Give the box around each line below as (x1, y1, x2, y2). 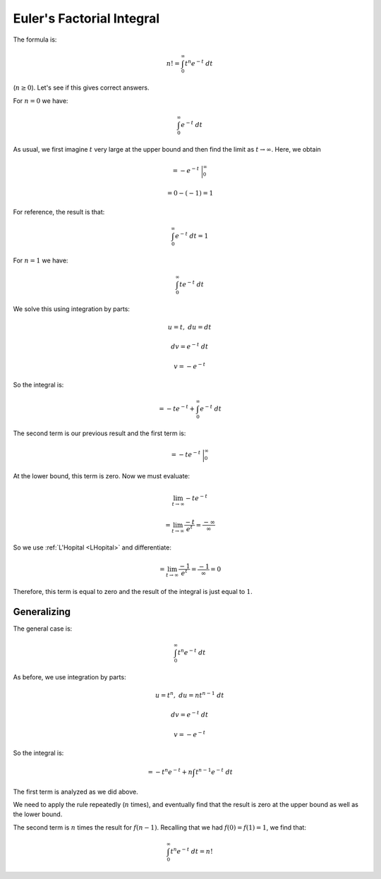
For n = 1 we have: (13, 256, 68, 265)
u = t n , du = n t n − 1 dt (155, 690, 224, 699)
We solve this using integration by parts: (13, 304, 131, 313)
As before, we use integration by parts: (13, 672, 126, 681)
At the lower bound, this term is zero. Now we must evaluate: (13, 472, 190, 480)
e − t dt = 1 (175, 231, 209, 240)
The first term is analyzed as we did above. (13, 787, 139, 796)
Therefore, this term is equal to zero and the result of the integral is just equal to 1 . (13, 587, 253, 595)
